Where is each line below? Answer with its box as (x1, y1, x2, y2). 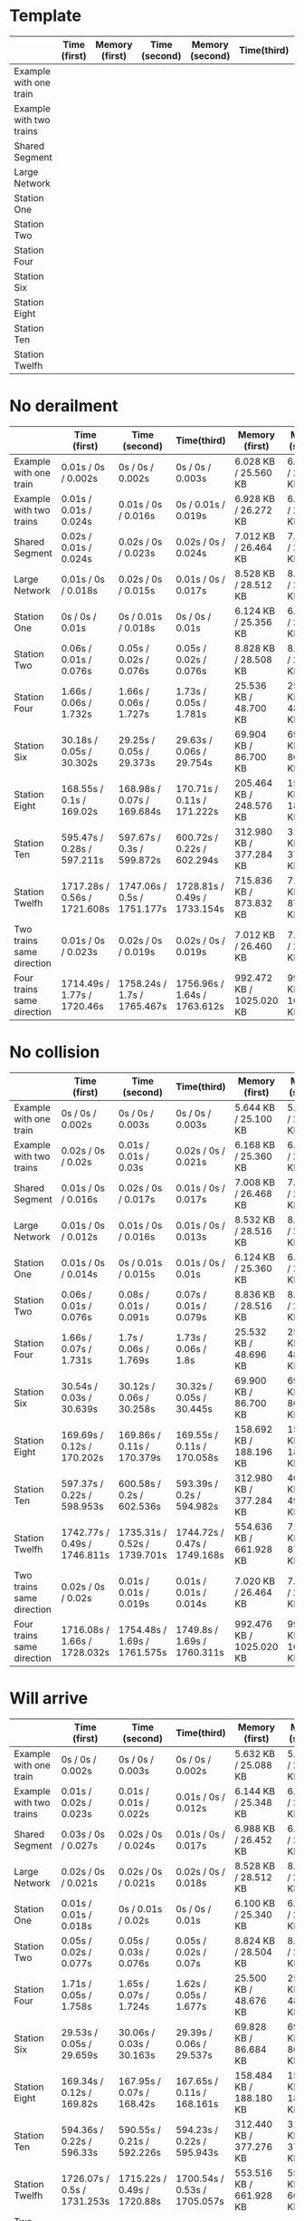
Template (9, 5, 81, 26)
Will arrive (9, 1688, 89, 1708)
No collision (9, 1042, 100, 1063)
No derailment (9, 396, 119, 417)
